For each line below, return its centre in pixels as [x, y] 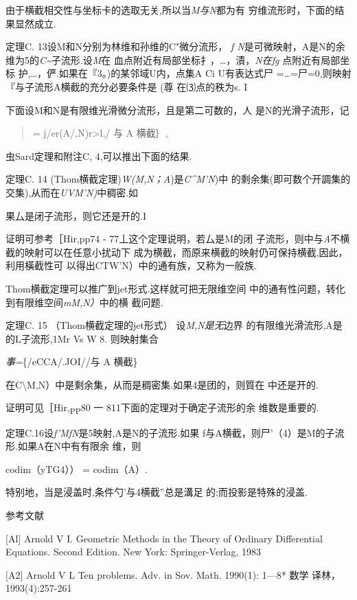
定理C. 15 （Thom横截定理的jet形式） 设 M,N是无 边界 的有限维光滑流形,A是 [174, 325]
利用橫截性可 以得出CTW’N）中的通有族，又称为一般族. [131, 265]
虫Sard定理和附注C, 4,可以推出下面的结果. [99, 155]
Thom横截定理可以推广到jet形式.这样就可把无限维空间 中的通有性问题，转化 [176, 288]
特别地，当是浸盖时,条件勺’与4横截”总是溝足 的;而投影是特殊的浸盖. [157, 492]
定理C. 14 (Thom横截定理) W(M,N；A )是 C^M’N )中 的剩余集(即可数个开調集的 [178, 179]
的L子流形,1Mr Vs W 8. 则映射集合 [82, 338]
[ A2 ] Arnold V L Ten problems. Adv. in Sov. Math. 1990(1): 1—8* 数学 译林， [173, 574]
